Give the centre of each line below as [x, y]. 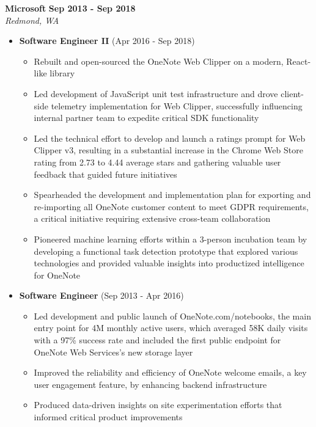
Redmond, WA [32, 20]
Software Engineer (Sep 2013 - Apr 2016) [101, 295]
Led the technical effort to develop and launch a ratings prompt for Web [170, 138]
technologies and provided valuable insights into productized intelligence [169, 263]
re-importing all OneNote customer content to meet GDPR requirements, [171, 206]
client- [292, 93]
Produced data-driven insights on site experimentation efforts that [158, 405]
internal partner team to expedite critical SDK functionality [146, 118]
